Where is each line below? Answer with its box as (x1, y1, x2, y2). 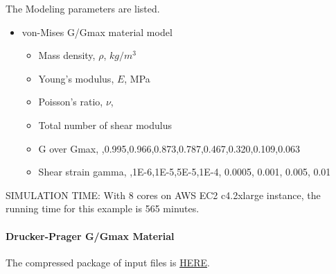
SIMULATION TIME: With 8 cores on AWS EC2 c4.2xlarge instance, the (6, 187, 321, 202)
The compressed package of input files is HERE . (6, 255, 210, 269)
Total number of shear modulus (38, 117, 172, 132)
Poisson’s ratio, (38, 94, 103, 109)
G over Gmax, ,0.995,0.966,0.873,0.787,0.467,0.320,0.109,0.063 (38, 141, 301, 155)
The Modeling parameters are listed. (6, 1, 160, 15)
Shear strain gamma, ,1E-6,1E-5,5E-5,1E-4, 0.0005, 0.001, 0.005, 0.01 (38, 164, 331, 179)
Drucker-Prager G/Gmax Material (6, 228, 175, 243)
